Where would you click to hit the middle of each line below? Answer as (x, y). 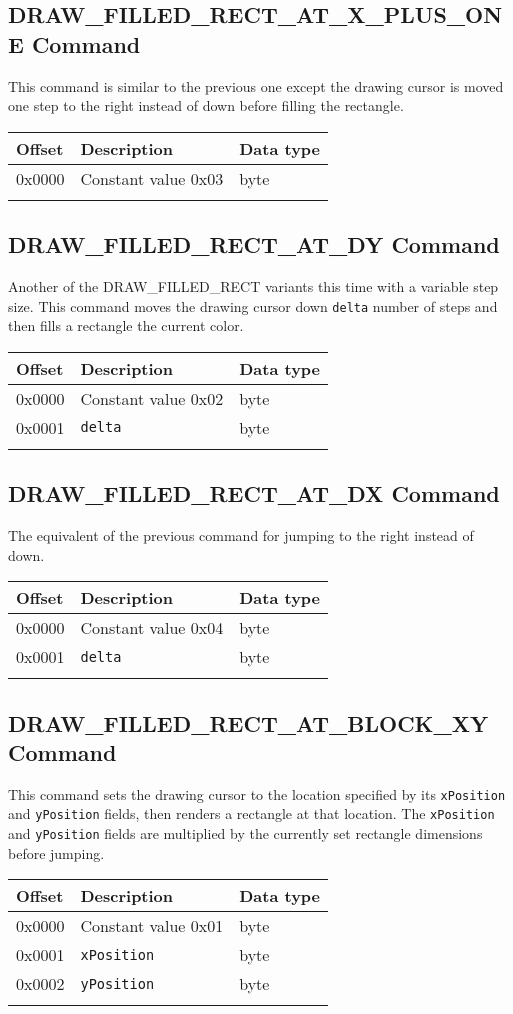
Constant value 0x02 (152, 398)
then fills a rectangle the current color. (126, 325)
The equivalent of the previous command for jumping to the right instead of (241, 535)
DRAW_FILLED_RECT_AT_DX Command (254, 493)
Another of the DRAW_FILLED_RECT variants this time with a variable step (253, 285)
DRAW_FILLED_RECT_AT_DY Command (254, 244)
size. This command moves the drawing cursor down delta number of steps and (253, 305)
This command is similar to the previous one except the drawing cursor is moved (256, 85)
